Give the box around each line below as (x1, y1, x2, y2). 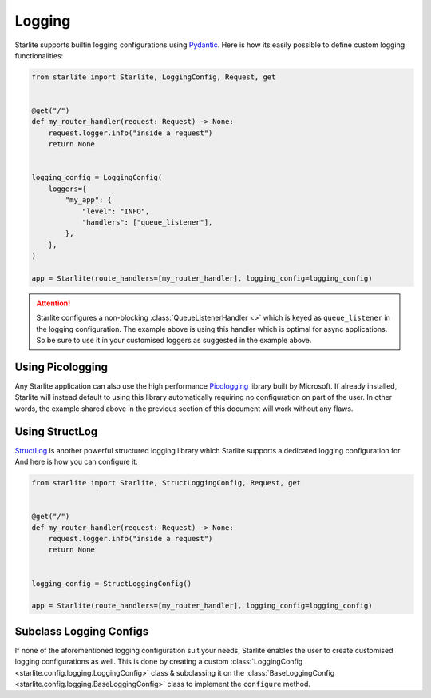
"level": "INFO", (81, 206, 150, 216)
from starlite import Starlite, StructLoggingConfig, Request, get (31, 478, 302, 488)
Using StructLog (14, 425, 98, 438)
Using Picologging (14, 360, 108, 373)
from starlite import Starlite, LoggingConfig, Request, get (31, 72, 276, 82)
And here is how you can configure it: (14, 457, 139, 467)
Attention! (36, 298, 71, 308)
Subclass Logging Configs (14, 624, 149, 638)
